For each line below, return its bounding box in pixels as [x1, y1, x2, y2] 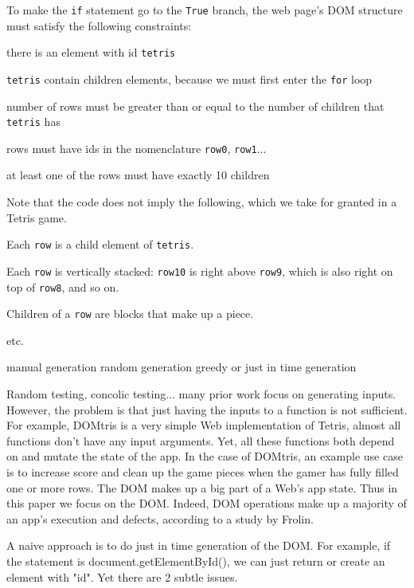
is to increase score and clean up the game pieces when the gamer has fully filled [6, 464, 399, 480]
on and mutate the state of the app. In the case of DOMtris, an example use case [6, 448, 403, 465]
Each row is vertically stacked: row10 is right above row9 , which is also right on [6, 262, 393, 279]
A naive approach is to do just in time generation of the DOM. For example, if [6, 537, 391, 554]
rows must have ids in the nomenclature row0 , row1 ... [6, 139, 267, 156]
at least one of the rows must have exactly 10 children [6, 167, 270, 183]
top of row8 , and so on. [6, 278, 119, 295]
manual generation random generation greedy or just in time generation [6, 359, 357, 375]
